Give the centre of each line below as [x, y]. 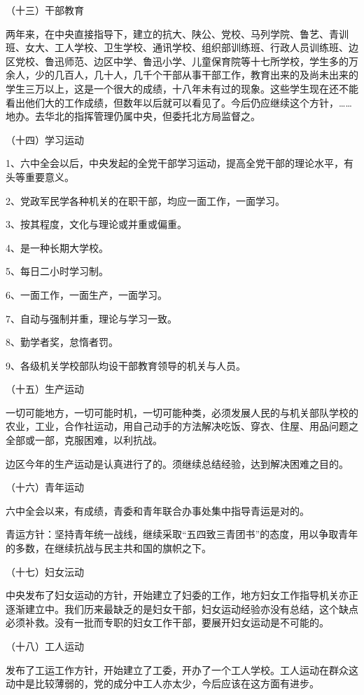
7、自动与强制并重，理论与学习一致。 [91, 318]
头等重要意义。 [40, 176]
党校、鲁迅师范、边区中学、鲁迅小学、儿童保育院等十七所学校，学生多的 [182, 61]
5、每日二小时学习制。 [57, 271]
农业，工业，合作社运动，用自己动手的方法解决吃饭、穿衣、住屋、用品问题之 [182, 426]
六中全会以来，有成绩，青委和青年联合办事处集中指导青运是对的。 [157, 510]
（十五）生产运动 [45, 389]
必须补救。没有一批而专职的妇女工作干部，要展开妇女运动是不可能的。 [167, 622]
